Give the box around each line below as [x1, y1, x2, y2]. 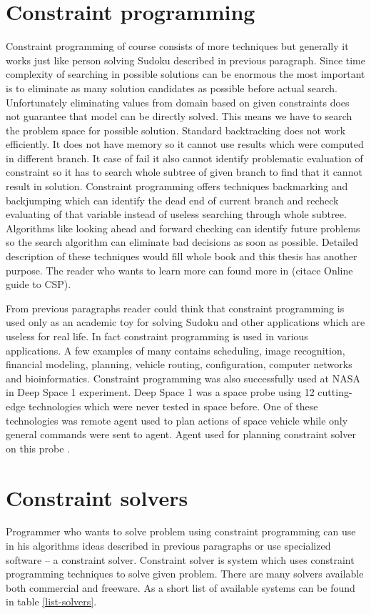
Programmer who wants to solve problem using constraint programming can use [6, 524, 356, 539]
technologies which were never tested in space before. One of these [28, 398, 318, 413]
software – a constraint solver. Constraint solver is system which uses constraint [6, 552, 355, 567]
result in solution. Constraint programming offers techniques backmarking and [6, 179, 348, 194]
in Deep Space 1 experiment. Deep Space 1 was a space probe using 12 [6, 385, 315, 400]
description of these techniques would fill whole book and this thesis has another [6, 249, 357, 264]
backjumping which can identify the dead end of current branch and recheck [6, 192, 339, 207]
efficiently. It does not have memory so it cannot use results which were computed [6, 137, 364, 152]
